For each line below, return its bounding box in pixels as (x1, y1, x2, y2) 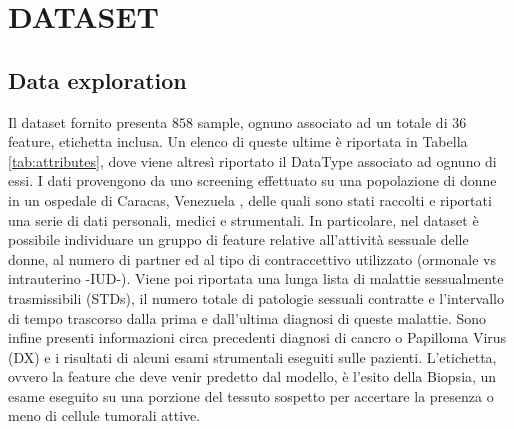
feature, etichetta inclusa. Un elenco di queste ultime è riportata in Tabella (8, 131, 468, 152)
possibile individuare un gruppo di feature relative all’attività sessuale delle (8, 229, 469, 250)
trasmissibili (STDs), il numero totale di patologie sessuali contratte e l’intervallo (8, 287, 504, 308)
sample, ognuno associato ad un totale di (197, 111, 448, 132)
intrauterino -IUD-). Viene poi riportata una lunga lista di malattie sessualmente (8, 268, 504, 289)
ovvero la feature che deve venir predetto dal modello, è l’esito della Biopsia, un (8, 366, 497, 387)
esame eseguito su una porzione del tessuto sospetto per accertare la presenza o (8, 385, 494, 406)
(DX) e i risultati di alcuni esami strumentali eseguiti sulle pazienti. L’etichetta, (8, 346, 497, 367)
